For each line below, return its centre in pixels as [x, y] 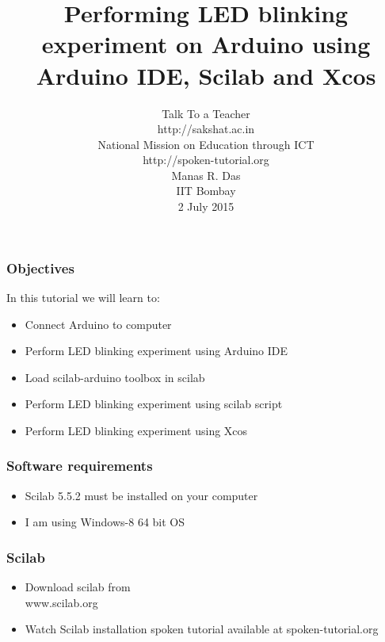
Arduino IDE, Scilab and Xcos [206, 75]
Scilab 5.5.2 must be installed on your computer [141, 495]
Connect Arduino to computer [98, 324]
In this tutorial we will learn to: [83, 297]
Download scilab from [78, 587]
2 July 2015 [206, 206]
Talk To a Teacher [206, 113]
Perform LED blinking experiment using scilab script [154, 404]
